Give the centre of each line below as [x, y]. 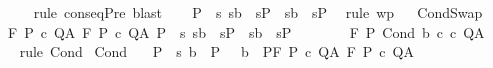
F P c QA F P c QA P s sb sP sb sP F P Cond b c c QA [246, 31]
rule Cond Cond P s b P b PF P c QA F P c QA [216, 51]
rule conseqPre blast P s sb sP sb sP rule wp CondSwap [258, 12]
